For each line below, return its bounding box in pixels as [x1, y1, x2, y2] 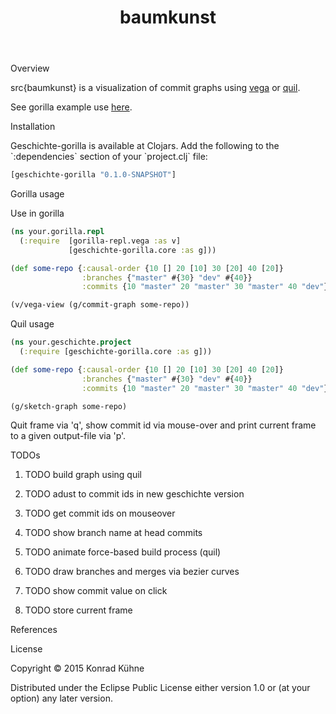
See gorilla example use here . [10, 101, 133, 113]
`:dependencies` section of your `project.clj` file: [10, 151, 208, 163]
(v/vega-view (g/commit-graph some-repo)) [10, 300, 190, 310]
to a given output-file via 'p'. [10, 430, 127, 442]
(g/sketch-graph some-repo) [10, 401, 128, 411]
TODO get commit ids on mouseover [24, 507, 176, 520]
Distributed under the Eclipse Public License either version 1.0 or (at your [10, 682, 311, 694]
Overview [10, 62, 50, 75]
